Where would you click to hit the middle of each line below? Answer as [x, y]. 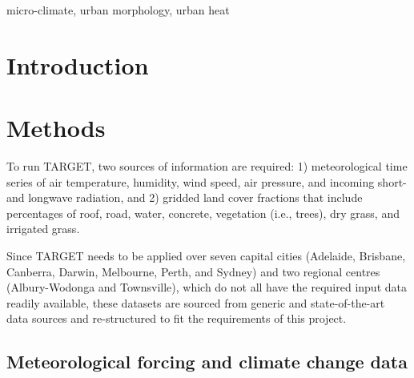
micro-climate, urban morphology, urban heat [118, 10]
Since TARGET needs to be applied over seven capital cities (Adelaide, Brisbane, [206, 256]
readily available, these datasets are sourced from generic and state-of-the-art [196, 302]
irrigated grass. [43, 229]
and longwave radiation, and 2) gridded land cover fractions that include [185, 197]
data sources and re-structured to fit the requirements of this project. [177, 318]
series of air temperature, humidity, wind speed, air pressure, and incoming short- [207, 181]
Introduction [78, 64]
